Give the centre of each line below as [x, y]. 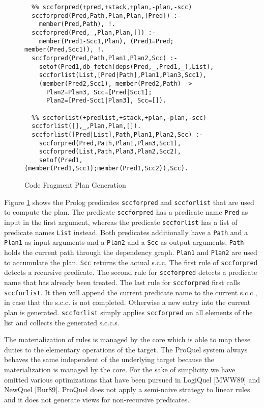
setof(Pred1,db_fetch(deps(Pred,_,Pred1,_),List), [126, 67]
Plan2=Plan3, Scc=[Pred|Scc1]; [99, 92]
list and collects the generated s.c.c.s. [62, 322]
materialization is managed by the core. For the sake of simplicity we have [120, 369]
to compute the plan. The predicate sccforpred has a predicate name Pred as [126, 212]
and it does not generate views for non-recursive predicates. [97, 399]
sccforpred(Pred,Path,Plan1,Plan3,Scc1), [110, 143]
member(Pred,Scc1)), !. [65, 50]
